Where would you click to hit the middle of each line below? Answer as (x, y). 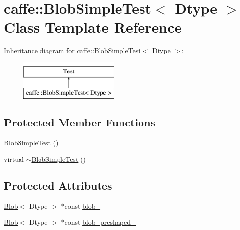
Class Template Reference (93, 27)
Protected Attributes (58, 185)
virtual (14, 159)
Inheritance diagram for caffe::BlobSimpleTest (72, 50)
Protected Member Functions (80, 122)
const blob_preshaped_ (100, 222)
